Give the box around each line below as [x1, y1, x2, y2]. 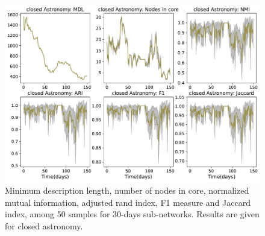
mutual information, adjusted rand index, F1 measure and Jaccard [5, 196, 251, 208]
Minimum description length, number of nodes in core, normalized [5, 184, 249, 197]
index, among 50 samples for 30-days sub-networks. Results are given [5, 208, 260, 220]
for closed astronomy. [5, 219, 83, 232]
